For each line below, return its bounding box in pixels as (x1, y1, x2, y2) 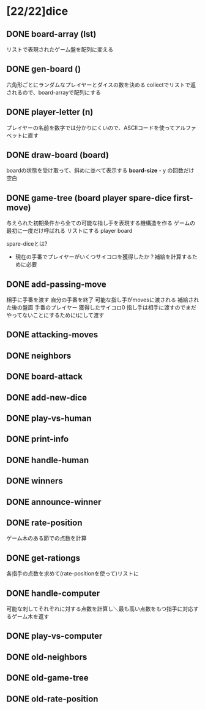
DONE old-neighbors (6, 652, 88, 662)
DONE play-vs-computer (6, 631, 103, 641)
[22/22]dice (6, 4, 69, 18)
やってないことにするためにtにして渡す (6, 311, 105, 319)
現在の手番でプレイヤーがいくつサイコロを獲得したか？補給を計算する (15, 253, 193, 260)
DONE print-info (6, 434, 69, 445)
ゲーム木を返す (11, 613, 50, 620)
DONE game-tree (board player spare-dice (6, 192, 172, 203)
